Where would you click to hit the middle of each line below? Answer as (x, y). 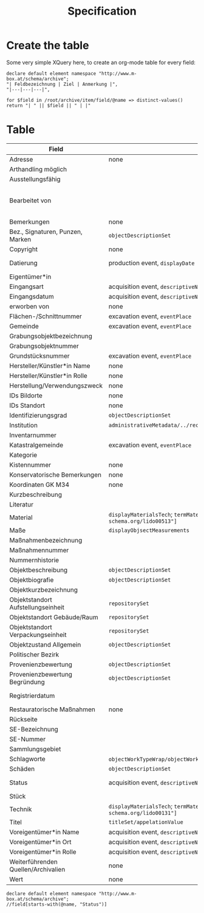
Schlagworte (27, 759)
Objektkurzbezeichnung (43, 589)
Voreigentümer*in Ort (40, 842)
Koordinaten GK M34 (39, 485)
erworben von (29, 306)
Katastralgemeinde (36, 445)
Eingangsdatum (32, 296)
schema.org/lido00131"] (143, 813)
